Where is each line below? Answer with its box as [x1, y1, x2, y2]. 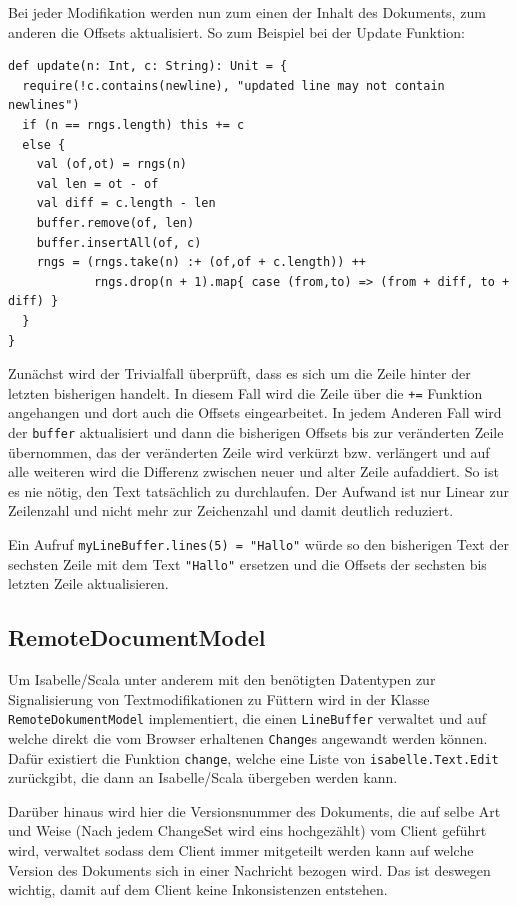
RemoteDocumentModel [8, 622, 266, 653]
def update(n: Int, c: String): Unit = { [8, 59, 288, 74]
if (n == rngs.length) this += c [22, 117, 245, 132]
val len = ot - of [36, 176, 159, 191]
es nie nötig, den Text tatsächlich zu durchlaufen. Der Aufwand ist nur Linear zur [8, 480, 509, 501]
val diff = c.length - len [36, 196, 216, 211]
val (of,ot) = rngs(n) [36, 157, 187, 172]
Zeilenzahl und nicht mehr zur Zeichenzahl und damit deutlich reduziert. [8, 500, 454, 521]
